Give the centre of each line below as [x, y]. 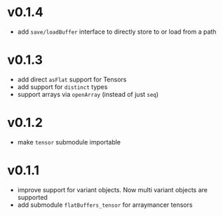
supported [32, 197]
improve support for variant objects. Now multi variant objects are [113, 189]
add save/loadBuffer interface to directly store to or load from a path [117, 32]
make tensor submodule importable [69, 142]
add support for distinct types [62, 87]
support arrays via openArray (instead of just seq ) [88, 94]
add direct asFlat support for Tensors [72, 79]
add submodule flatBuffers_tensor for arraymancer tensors [105, 205]
